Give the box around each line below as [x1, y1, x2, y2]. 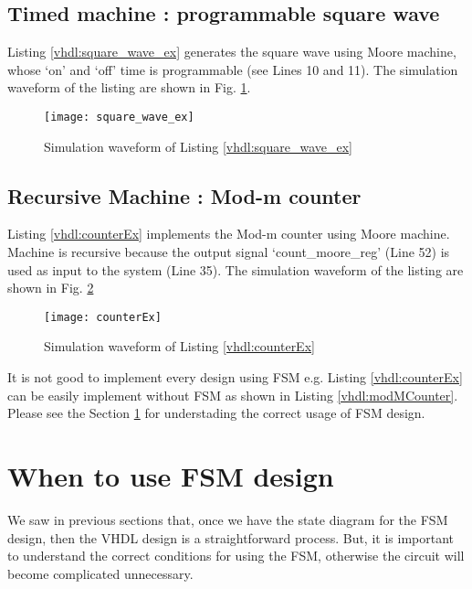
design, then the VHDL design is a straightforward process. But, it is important [7, 528, 454, 547]
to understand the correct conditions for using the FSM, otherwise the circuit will [7, 546, 465, 565]
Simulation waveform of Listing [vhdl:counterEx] [44, 337, 315, 356]
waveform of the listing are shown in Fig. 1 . [7, 78, 251, 97]
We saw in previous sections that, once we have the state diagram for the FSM [7, 509, 448, 529]
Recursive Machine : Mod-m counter [7, 181, 362, 209]
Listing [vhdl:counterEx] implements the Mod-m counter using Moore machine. [7, 224, 450, 243]
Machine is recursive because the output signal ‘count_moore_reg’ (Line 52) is [7, 242, 450, 262]
